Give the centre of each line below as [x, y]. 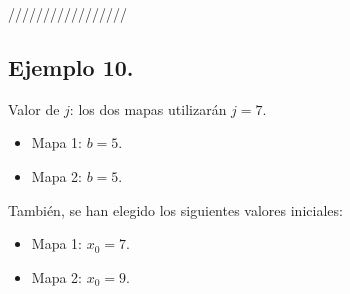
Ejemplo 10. [71, 66]
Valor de [34, 108]
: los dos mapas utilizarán [148, 108]
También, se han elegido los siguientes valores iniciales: [175, 209]
